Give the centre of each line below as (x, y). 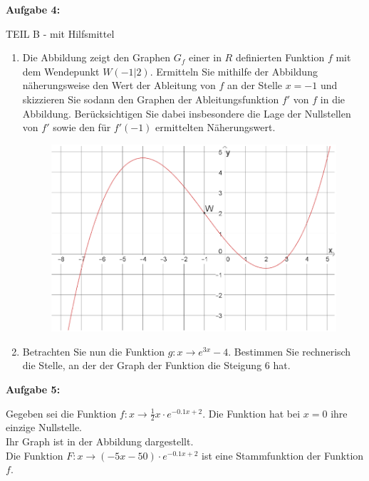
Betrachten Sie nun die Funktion (93, 351)
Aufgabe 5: (33, 389)
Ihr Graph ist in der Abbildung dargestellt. (100, 441)
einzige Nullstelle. (44, 427)
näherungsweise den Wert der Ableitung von (119, 85)
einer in (205, 57)
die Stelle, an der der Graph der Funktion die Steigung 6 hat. (156, 365)
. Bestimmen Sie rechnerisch (290, 351)
